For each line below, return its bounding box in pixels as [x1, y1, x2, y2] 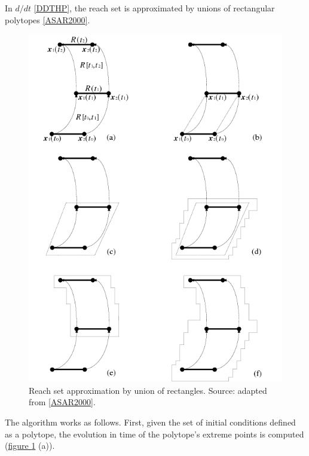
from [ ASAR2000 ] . [29, 396, 96, 408]
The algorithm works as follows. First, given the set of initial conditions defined [5, 415, 296, 428]
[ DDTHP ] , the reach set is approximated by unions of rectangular [33, 2, 275, 14]
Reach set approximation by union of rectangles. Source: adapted [29, 384, 267, 396]
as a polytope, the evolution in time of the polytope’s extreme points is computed [5, 427, 304, 440]
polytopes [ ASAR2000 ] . [5, 13, 90, 26]
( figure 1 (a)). [5, 439, 55, 452]
